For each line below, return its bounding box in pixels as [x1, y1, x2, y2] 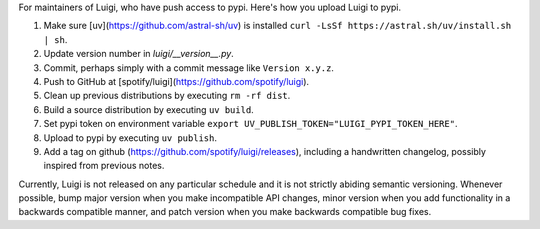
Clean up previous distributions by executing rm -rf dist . [43, 90, 291, 102]
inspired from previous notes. [43, 160, 165, 172]
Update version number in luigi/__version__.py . [43, 48, 234, 60]
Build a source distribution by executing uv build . [43, 103, 254, 115]
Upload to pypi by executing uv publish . [43, 131, 217, 144]
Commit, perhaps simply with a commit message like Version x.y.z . [43, 61, 335, 74]
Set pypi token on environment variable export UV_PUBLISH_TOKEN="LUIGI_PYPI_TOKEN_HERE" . [43, 118, 458, 130]
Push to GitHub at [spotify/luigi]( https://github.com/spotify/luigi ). [43, 75, 310, 87]
